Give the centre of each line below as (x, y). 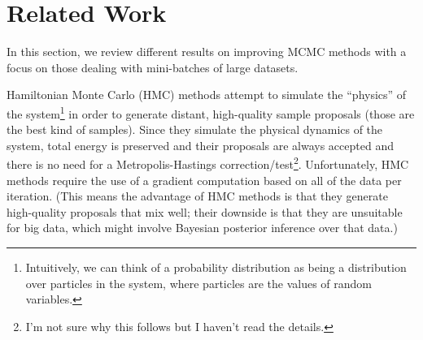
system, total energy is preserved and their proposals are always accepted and (200, 145)
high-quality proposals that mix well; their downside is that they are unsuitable (205, 211)
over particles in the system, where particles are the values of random (199, 283)
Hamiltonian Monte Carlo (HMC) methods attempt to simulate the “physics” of (207, 95)
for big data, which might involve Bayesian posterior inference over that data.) (202, 228)
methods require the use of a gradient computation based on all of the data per (204, 180)
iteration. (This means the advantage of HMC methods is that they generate (197, 196)
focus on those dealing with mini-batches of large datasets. (153, 67)
